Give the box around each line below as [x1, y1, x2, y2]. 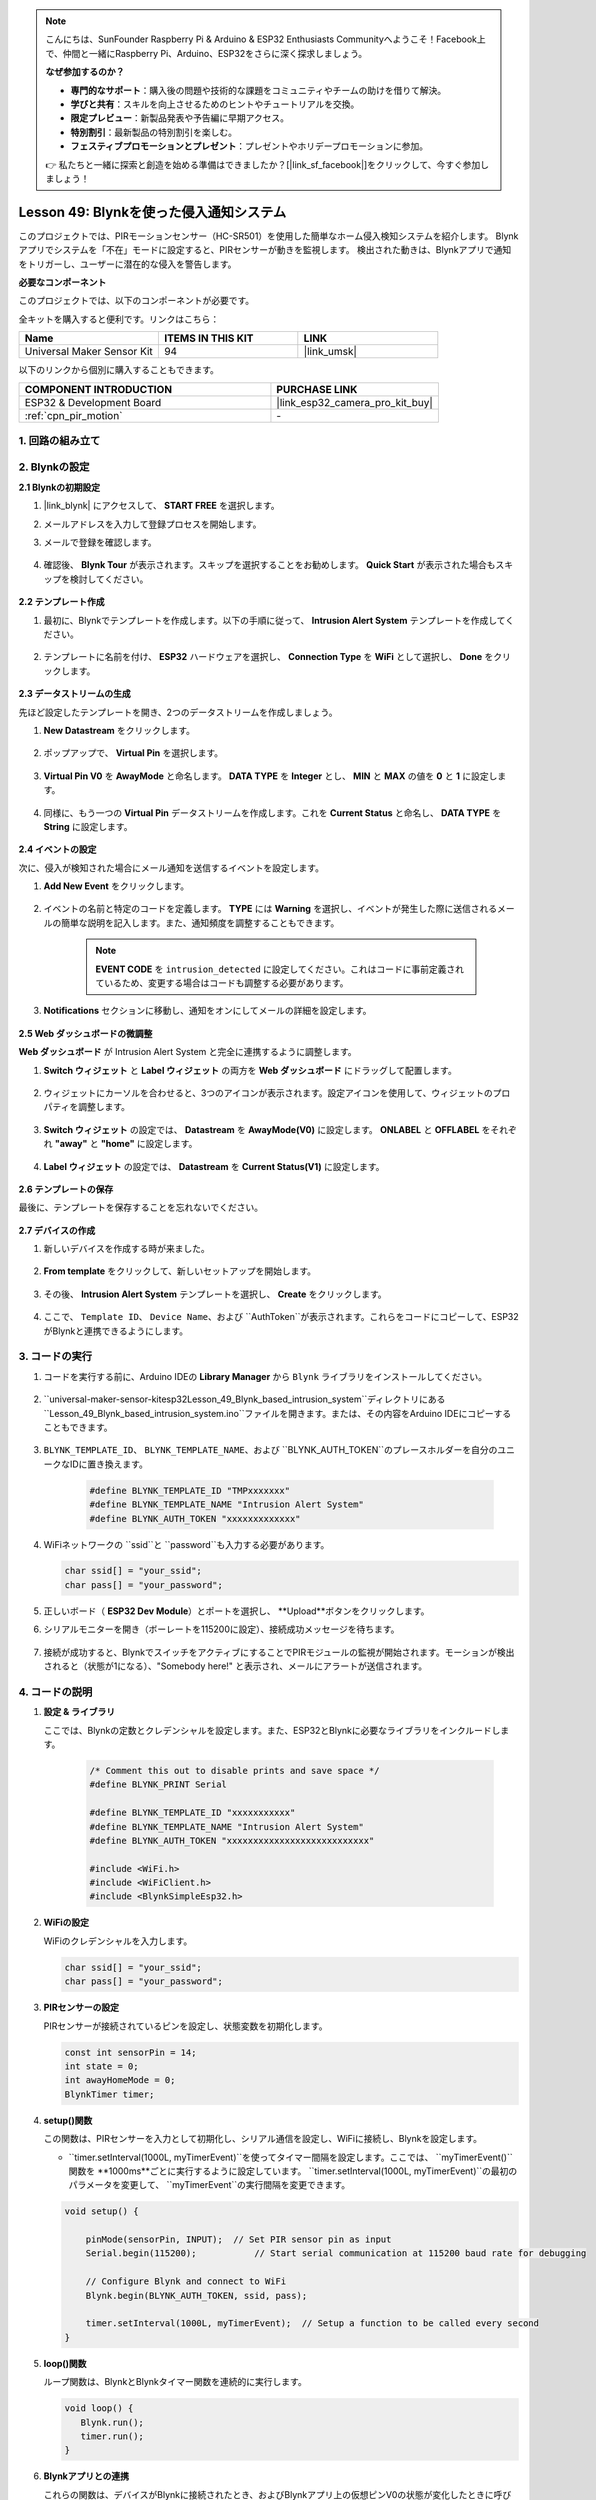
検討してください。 [69, 573, 149, 585]
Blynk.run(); [80, 2416, 145, 2428]
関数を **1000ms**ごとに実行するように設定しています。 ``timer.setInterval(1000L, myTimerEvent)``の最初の [68, 2165, 518, 2177]
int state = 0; [64, 2060, 139, 2072]
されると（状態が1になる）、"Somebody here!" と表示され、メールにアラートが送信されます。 [43, 1660, 428, 1672]
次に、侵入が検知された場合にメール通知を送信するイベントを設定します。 [18, 861, 325, 874]
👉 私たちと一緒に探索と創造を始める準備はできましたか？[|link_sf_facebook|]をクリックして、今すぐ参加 [45, 158, 481, 170]
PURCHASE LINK [276, 382, 358, 396]
